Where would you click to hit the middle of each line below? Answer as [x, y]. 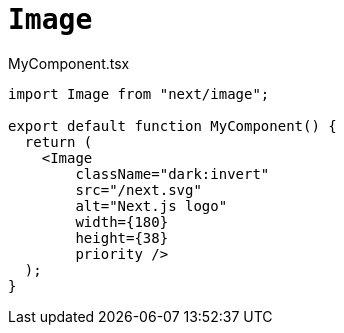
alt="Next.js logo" [151, 205]
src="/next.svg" [138, 189]
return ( [58, 141]
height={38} [122, 237]
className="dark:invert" [172, 173]
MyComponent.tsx [69, 63]
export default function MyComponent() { [172, 125]
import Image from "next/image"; [139, 93]
